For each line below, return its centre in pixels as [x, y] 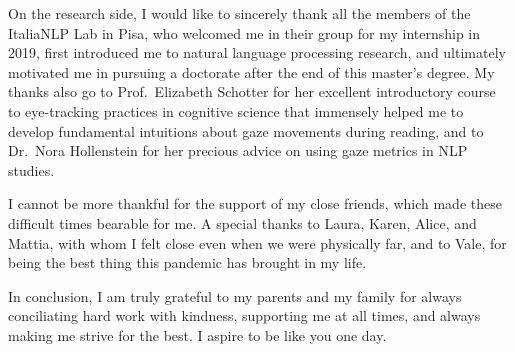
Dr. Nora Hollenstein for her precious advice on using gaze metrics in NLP [238, 150]
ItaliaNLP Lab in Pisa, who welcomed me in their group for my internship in [244, 32]
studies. [31, 169]
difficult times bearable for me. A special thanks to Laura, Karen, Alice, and [242, 222]
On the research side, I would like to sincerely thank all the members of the [239, 13]
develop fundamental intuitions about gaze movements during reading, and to [246, 130]
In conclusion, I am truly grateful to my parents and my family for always [235, 295]
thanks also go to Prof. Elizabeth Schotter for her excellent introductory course [252, 91]
